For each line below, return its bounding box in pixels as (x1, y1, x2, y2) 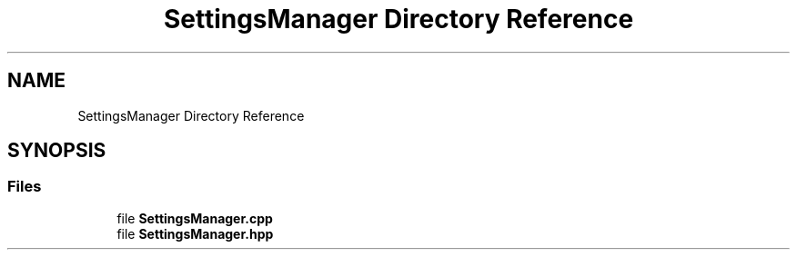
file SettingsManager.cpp (116, 210, 273, 226)
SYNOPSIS (7, 139, 106, 163)
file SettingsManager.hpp (116, 225, 274, 242)
